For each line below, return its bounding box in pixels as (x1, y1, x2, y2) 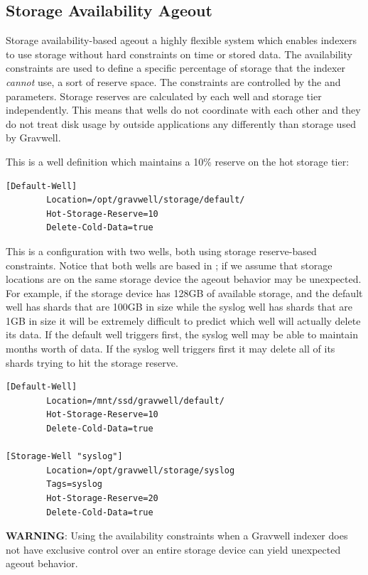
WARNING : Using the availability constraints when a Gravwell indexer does (6, 528, 348, 543)
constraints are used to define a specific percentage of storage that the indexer (6, 60, 346, 75)
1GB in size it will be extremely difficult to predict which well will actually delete (6, 313, 361, 328)
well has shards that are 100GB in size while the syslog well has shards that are (6, 299, 352, 314)
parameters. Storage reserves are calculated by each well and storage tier (6, 88, 322, 103)
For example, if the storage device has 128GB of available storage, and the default (6, 285, 363, 300)
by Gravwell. (6, 130, 61, 145)
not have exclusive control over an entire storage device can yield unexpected (6, 542, 341, 557)
